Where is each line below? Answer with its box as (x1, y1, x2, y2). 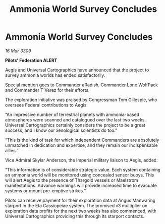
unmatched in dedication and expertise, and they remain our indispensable (5, 142, 158, 148)
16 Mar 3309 (5, 48, 31, 54)
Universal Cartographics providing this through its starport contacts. (5, 213, 145, 219)
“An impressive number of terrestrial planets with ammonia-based (5, 112, 140, 117)
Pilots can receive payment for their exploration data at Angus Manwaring (5, 197, 156, 203)
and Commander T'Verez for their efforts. (5, 87, 90, 93)
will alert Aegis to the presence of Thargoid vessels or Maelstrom (5, 177, 138, 183)
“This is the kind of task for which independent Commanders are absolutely (5, 137, 160, 143)
